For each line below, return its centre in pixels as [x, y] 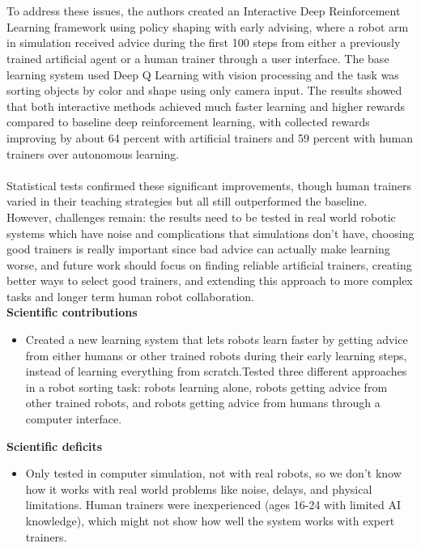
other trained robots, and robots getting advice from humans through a [203, 403]
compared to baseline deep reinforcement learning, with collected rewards [188, 122]
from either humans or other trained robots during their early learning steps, [216, 355]
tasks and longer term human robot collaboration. [131, 296]
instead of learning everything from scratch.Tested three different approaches [216, 371]
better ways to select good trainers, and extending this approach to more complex [210, 280]
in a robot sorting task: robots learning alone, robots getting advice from [206, 387]
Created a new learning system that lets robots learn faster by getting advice [217, 340]
